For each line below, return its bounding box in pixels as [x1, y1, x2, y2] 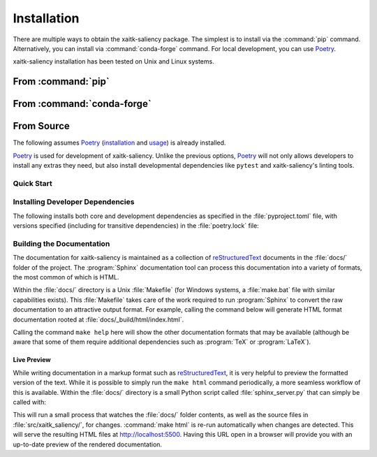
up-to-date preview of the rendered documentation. [13, 440, 163, 449]
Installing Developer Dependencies [13, 197, 135, 207]
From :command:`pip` [13, 75, 110, 87]
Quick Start [13, 178, 52, 188]
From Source [13, 120, 70, 132]
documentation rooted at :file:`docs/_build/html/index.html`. [13, 315, 184, 324]
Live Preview [13, 356, 52, 364]
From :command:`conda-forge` [13, 98, 151, 110]
